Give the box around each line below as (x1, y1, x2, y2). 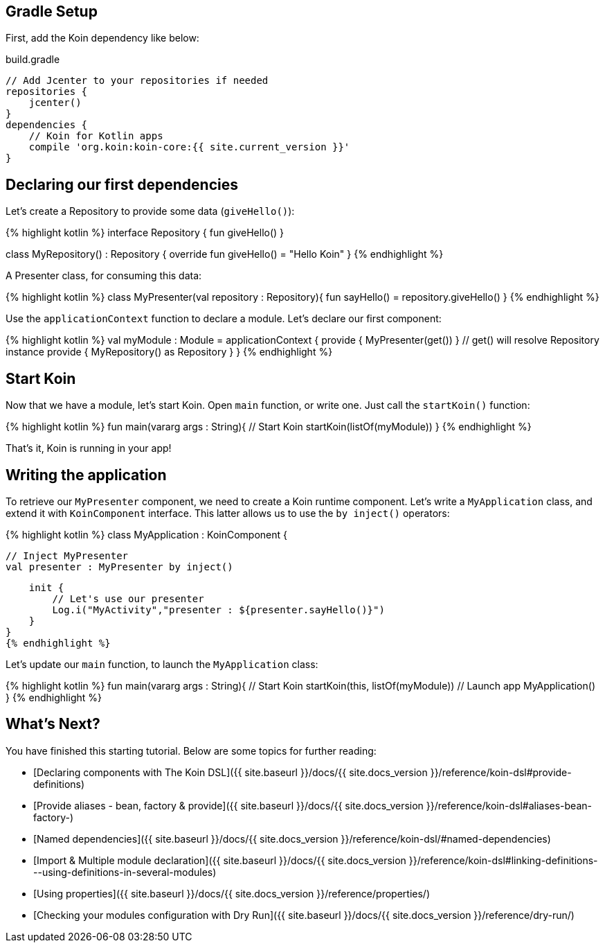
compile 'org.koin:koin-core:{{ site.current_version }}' (28, 141, 350, 153)
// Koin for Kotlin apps (28, 130, 163, 142)
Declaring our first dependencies (6, 175, 238, 193)
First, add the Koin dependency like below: (6, 32, 199, 44)
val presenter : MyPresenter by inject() (6, 561, 233, 572)
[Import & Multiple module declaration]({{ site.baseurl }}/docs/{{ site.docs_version (33, 854, 406, 866)
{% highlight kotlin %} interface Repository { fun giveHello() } (6, 227, 285, 239)
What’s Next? (6, 715, 100, 733)
